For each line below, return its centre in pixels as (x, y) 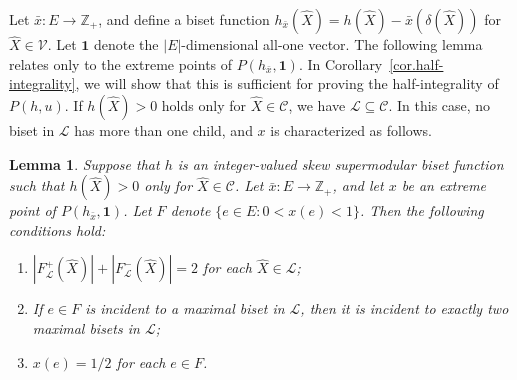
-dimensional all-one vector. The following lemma (332, 44)
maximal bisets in (86, 327)
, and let (358, 185)
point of (32, 210)
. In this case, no (439, 105)
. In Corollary (340, 63)
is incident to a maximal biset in (185, 308)
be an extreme (444, 185)
